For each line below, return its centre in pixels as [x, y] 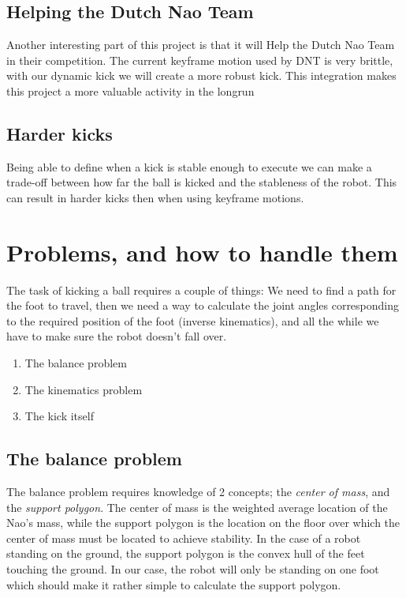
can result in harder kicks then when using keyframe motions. [155, 197]
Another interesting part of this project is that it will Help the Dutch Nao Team [201, 45]
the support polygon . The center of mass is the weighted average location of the [197, 507]
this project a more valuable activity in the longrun [130, 90]
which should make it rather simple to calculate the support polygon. [174, 584]
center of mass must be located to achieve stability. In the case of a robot [184, 538]
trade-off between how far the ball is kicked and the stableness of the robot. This [202, 182]
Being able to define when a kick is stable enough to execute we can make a [189, 166]
